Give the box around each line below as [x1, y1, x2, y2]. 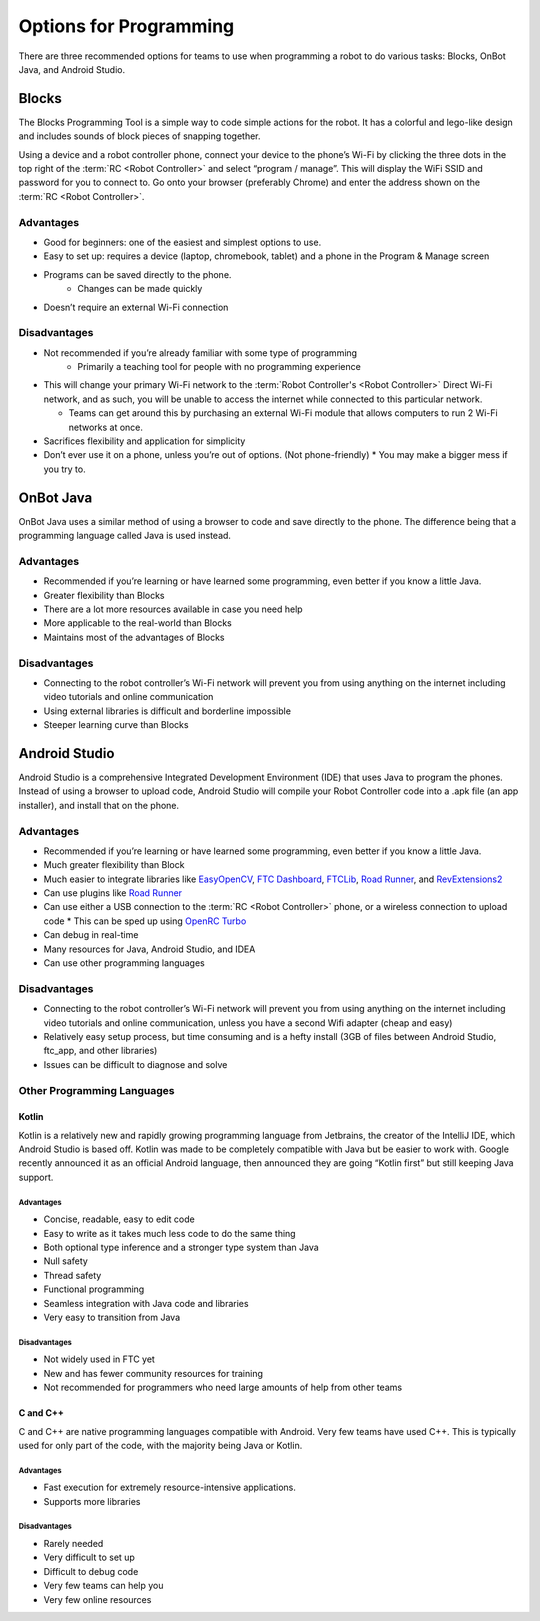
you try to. [43, 463, 86, 475]
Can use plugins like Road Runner [43, 887, 183, 899]
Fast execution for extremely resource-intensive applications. [43, 1481, 297, 1494]
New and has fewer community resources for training [43, 1367, 264, 1379]
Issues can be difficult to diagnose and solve [43, 1058, 228, 1070]
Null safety [43, 1255, 89, 1267]
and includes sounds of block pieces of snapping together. [18, 130, 261, 142]
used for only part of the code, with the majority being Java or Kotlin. [18, 1439, 303, 1451]
